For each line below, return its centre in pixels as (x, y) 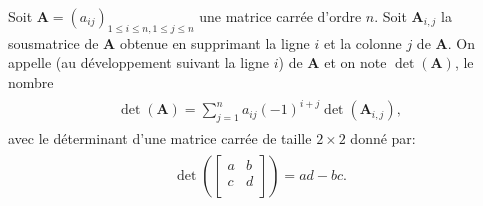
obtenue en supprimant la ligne (214, 42)
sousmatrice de (53, 42)
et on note (355, 62)
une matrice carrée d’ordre (280, 16)
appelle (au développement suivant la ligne (139, 62)
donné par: (383, 137)
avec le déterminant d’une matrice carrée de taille (160, 137)
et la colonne (362, 42)
